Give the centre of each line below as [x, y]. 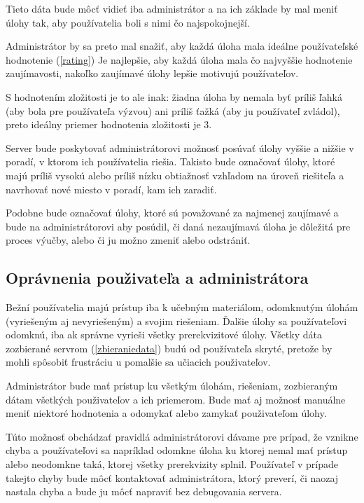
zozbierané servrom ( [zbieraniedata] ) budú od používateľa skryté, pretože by [169, 348]
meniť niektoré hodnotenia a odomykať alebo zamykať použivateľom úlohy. [166, 413]
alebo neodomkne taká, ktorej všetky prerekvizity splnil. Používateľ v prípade [172, 464]
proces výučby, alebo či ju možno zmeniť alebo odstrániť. [128, 240]
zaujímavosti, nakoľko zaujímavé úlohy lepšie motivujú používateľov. [152, 73]
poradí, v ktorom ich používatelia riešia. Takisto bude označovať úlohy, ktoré [170, 161]
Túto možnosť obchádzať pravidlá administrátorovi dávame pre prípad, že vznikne [182, 436]
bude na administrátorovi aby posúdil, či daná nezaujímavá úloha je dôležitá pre [178, 226]
